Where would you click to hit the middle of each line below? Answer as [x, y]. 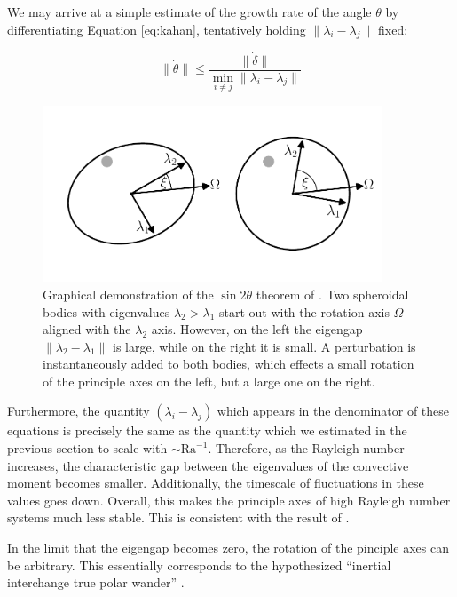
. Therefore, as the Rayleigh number [306, 448]
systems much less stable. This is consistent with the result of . [178, 517]
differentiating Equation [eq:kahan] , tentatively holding [157, 29]
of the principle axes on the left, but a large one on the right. [209, 381]
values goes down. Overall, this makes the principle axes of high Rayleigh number [229, 500]
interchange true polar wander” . [96, 582]
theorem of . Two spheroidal [332, 294]
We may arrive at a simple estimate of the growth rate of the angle [189, 12]
